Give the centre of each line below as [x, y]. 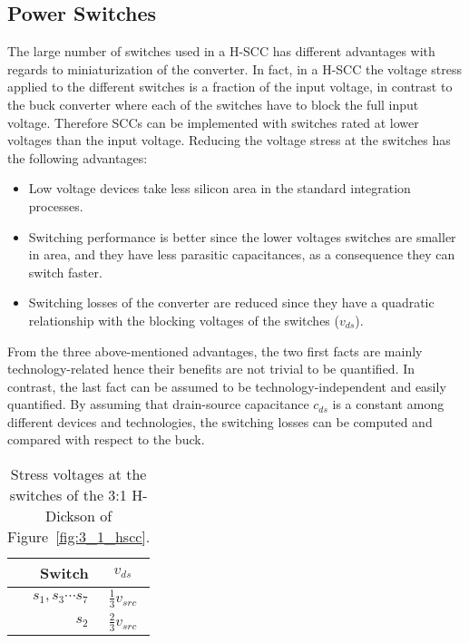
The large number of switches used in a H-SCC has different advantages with [221, 51]
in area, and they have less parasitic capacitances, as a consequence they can [242, 254]
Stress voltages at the [78, 474]
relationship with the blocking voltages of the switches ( [184, 320]
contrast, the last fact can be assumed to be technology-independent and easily [227, 386]
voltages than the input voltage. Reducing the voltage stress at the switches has [229, 140]
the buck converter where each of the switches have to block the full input [213, 104]
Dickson [71, 516]
